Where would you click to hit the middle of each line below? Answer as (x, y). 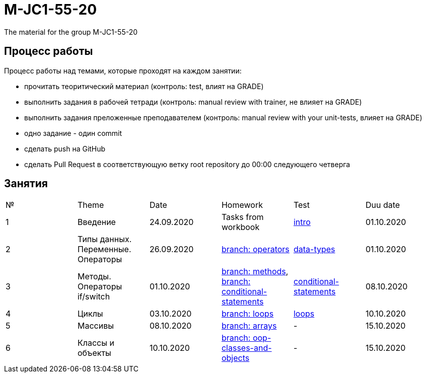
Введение (96, 222)
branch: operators (255, 249)
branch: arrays (249, 326)
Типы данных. (104, 239)
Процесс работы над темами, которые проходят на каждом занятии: (123, 70)
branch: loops (247, 314)
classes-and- (246, 348)
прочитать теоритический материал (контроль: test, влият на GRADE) (144, 86)
